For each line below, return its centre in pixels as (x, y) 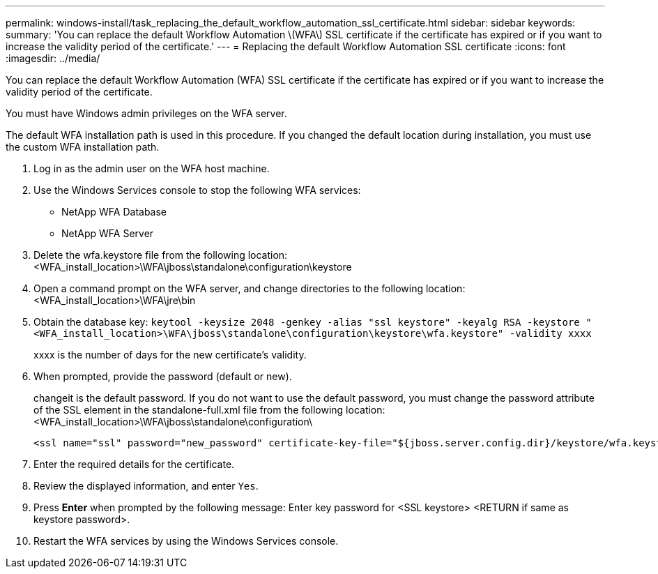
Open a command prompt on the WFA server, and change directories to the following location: (250, 288)
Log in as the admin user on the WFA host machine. (152, 168)
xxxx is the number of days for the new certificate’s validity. (170, 355)
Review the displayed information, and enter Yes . (146, 486)
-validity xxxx (550, 333)
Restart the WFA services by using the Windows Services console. (186, 541)
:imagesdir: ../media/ (53, 58)
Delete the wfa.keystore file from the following (139, 255)
